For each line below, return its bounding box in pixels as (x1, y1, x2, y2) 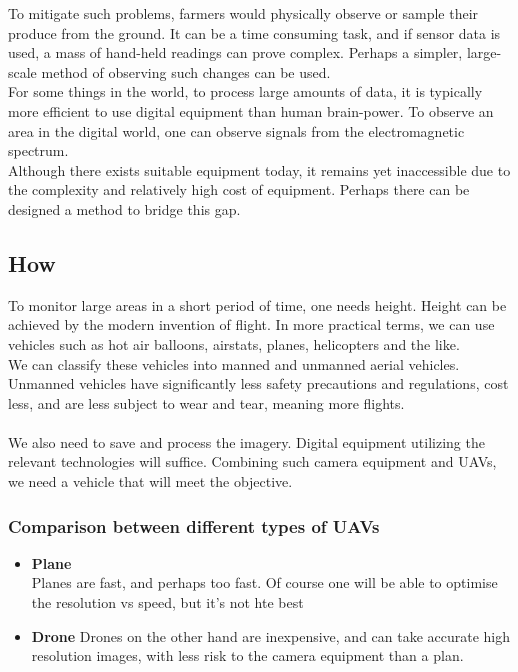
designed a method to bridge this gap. (8, 198, 241, 219)
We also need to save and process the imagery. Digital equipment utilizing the (8, 431, 485, 452)
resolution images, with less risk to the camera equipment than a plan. (31, 645, 464, 666)
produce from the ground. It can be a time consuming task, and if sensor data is (8, 22, 501, 43)
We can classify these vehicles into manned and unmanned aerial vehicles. (8, 353, 460, 374)
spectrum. (8, 140, 69, 161)
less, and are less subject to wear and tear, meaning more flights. (8, 392, 405, 413)
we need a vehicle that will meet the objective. (8, 471, 293, 492)
